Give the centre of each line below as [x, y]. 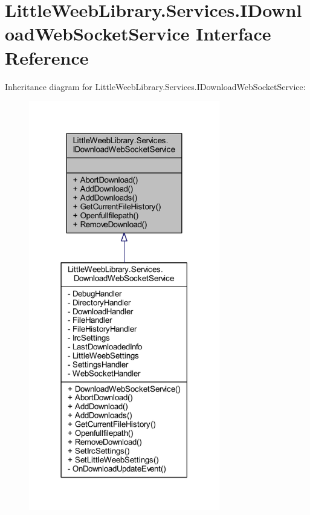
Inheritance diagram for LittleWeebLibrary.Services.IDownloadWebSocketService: [155, 86]
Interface [234, 34]
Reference [47, 57]
